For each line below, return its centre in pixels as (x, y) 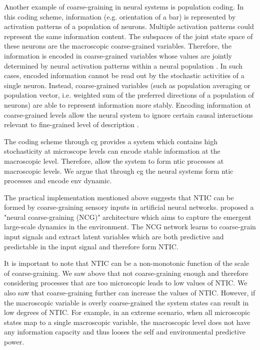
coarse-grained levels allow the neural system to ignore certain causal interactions (129, 114)
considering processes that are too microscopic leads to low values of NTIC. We (126, 283)
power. (14, 341)
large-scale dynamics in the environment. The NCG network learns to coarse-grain (130, 227)
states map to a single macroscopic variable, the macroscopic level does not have (127, 322)
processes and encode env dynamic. (58, 181)
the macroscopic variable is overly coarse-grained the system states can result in (126, 302)
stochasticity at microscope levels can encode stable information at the (112, 151)
